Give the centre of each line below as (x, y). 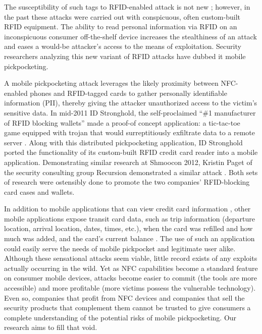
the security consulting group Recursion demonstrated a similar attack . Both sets (131, 172)
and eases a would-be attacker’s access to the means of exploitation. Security (123, 46)
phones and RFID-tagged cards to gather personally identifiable (128, 93)
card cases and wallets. (39, 191)
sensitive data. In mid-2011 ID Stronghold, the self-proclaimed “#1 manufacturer (130, 112)
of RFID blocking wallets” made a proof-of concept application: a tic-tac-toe (122, 122)
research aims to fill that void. (51, 327)
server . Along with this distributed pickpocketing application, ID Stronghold (123, 142)
